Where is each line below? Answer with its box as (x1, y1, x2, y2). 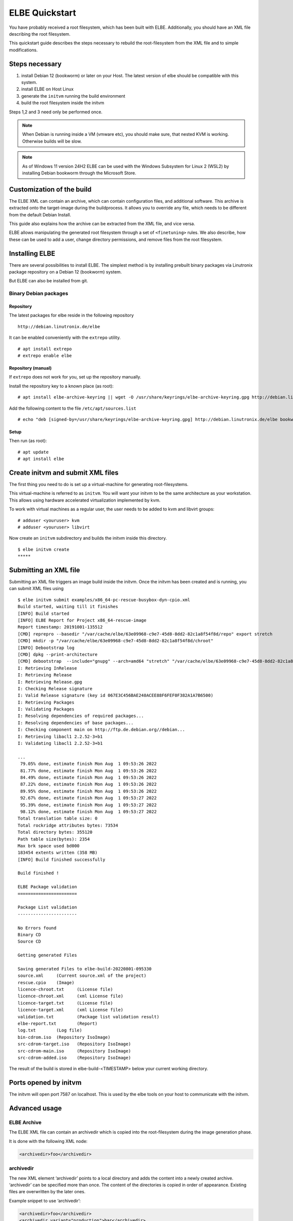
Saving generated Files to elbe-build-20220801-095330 (18, 966, 152, 971)
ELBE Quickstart (9, 7, 77, 18)
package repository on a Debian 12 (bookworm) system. (9, 269, 122, 275)
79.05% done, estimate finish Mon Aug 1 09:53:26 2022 (20, 761, 157, 767)
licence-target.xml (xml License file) (18, 1007, 124, 1013)
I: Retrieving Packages (18, 699, 75, 705)
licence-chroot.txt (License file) (18, 987, 113, 992)
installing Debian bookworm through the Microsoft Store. (22, 170, 137, 176)
